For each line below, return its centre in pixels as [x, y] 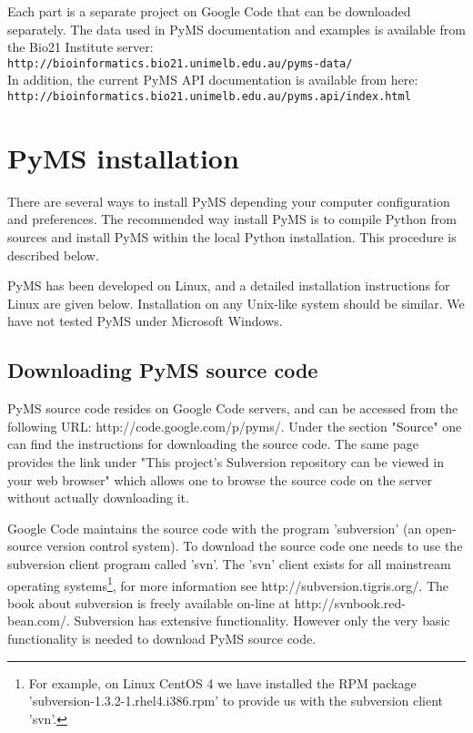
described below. [53, 255]
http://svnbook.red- [350, 602]
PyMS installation [123, 157]
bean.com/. [39, 621]
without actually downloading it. [98, 498]
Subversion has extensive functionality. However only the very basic [262, 621]
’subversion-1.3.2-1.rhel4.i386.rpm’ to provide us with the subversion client [236, 701]
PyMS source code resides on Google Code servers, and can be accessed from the [233, 408]
